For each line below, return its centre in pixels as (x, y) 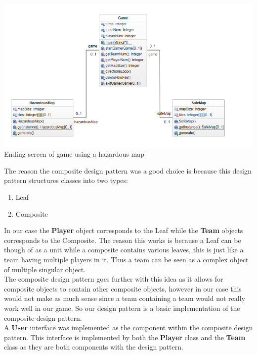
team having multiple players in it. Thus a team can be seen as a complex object (126, 259)
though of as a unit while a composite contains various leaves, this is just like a (124, 250)
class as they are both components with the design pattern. (94, 347)
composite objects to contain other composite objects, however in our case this (123, 288)
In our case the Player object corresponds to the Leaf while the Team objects (124, 230)
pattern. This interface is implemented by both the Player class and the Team (125, 337)
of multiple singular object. (45, 269)
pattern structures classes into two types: (66, 180)
